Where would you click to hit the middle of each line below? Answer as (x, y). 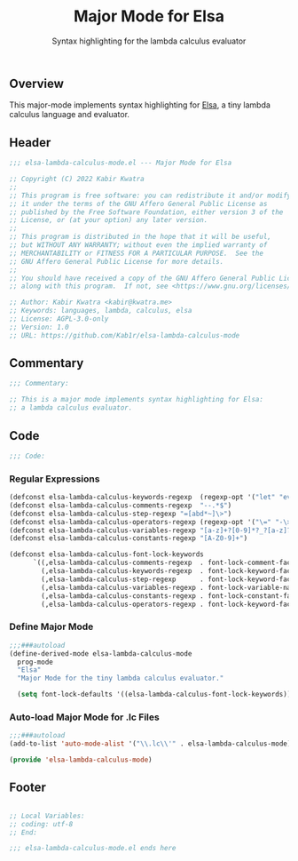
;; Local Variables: (47, 816)
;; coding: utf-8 (41, 824)
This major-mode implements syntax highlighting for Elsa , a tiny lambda (140, 105)
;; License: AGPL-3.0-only (59, 319)
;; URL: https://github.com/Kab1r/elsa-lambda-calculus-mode (125, 335)
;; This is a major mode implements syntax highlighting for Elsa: (137, 400)
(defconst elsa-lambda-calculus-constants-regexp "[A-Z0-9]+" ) (129, 538)
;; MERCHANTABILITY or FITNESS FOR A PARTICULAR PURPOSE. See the (137, 253)
